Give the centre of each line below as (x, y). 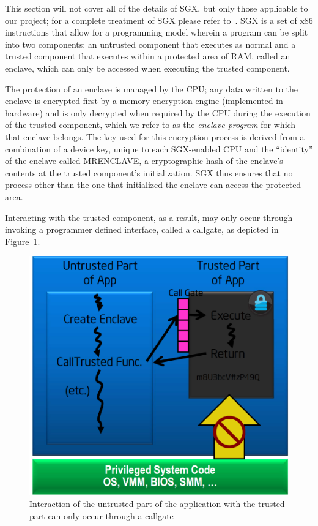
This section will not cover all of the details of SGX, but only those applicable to (157, 8)
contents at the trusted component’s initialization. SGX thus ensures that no (149, 172)
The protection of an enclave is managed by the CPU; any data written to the (152, 88)
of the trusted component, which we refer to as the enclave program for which (150, 125)
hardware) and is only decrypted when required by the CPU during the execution (158, 112)
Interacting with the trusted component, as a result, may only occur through (149, 217)
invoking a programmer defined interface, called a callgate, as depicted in (142, 229)
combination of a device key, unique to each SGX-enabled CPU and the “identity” (159, 148)
